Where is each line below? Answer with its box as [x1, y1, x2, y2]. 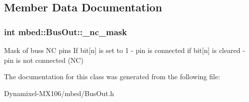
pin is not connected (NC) [4, 54, 83, 65]
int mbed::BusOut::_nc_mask [4, 25, 127, 38]
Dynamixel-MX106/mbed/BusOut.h [4, 88, 114, 98]
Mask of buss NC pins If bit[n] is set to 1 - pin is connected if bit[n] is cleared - [4, 45, 245, 55]
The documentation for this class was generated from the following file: [4, 71, 220, 82]
